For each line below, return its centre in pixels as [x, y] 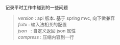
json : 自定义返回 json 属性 [47, 31]
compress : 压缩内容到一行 [46, 37]
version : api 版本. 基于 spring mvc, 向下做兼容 [66, 18]
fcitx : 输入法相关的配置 [42, 25]
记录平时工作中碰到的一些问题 [37, 7]
